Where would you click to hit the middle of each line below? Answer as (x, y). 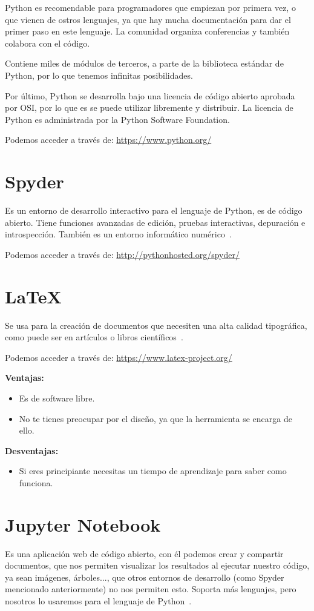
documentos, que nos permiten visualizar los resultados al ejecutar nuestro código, (157, 565)
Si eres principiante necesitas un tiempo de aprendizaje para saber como (153, 471)
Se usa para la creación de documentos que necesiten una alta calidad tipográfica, (156, 325)
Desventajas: (32, 450)
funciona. (36, 482)
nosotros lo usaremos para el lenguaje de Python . (98, 601)
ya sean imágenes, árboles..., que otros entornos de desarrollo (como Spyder (145, 577)
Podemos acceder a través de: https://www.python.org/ (108, 140)
